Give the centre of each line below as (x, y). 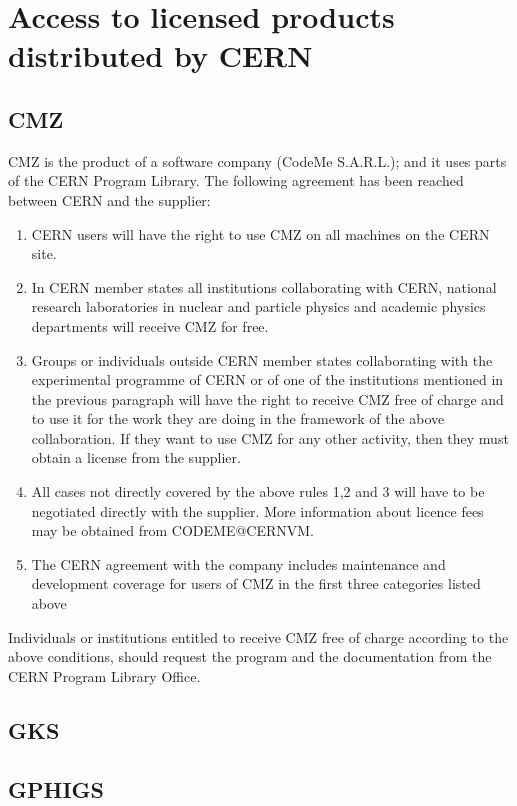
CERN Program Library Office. (104, 675)
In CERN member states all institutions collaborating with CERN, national (264, 286)
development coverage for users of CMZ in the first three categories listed (256, 583)
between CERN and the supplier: (109, 199)
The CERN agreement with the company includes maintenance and (238, 563)
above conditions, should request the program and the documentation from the (250, 656)
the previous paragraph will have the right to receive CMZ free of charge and (267, 398)
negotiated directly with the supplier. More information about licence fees (257, 510)
